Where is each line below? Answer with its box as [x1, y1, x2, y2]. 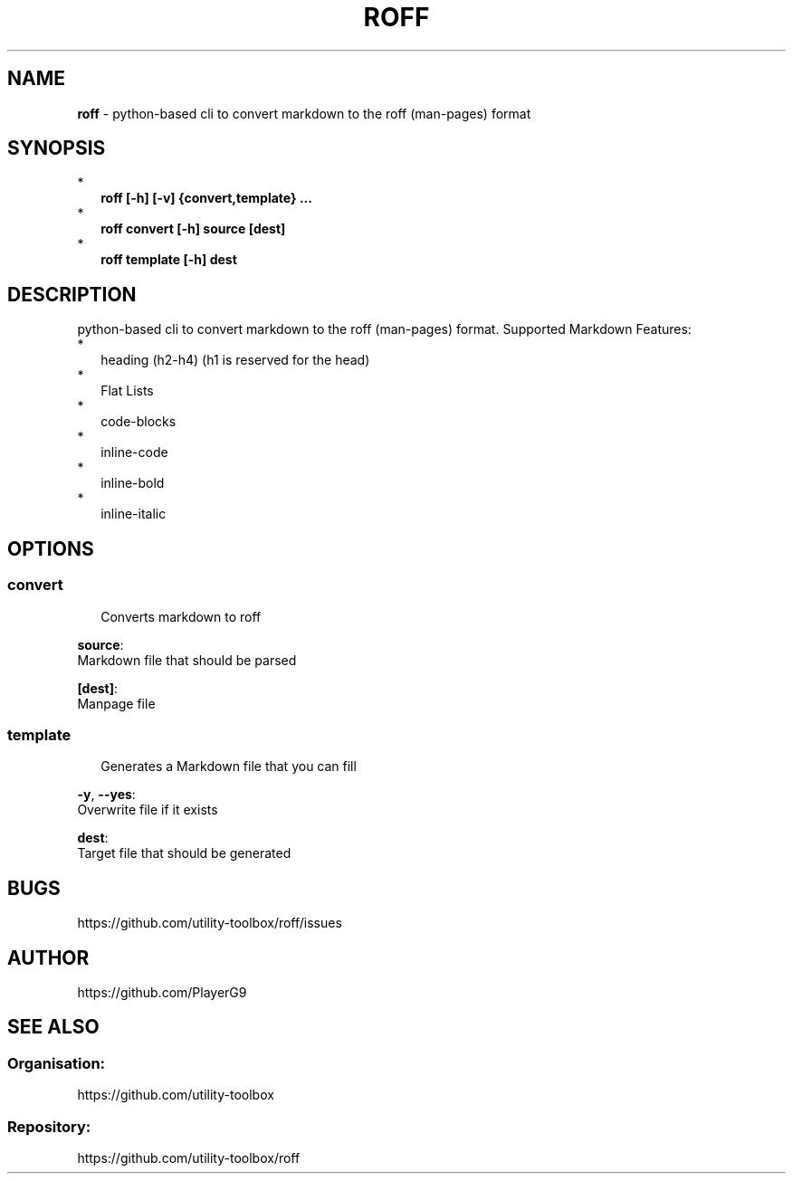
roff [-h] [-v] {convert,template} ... [100, 190, 312, 206]
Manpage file [77, 695, 156, 711]
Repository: [7, 1117, 91, 1136]
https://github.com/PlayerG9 [77, 984, 247, 1000]
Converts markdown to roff [100, 608, 262, 624]
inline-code [100, 444, 168, 461]
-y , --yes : [77, 786, 136, 803]
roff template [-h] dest [100, 252, 237, 268]
